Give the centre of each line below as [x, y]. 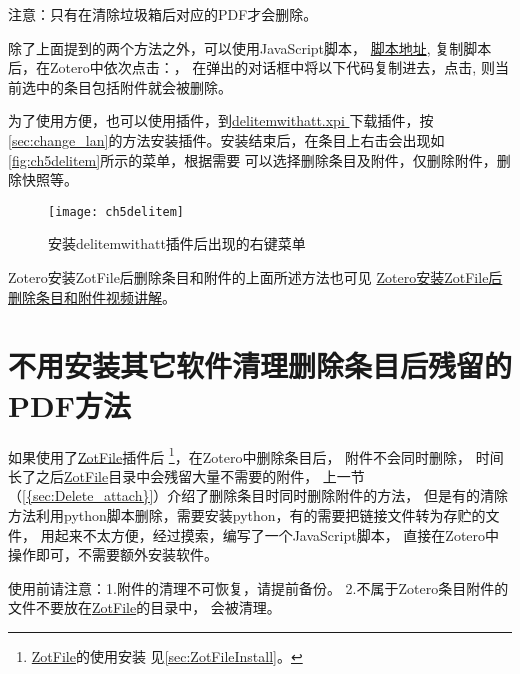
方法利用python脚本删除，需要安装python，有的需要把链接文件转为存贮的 [247, 514]
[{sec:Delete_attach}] [88, 495]
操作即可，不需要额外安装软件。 [113, 554]
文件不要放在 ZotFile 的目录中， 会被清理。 [144, 607]
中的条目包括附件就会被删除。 [133, 86]
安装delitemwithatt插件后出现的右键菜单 [177, 243]
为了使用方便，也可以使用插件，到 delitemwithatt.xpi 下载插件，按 [221, 120]
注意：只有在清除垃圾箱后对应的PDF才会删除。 [163, 14]
